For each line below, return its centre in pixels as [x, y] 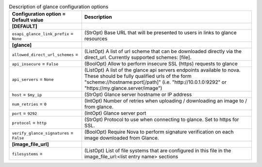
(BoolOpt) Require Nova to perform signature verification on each [159, 132]
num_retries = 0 [29, 104]
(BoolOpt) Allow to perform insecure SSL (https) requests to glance [161, 64]
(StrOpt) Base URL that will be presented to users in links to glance [161, 33]
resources [96, 39]
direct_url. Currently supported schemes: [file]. [138, 57]
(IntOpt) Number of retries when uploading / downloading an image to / [166, 101]
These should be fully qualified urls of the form [138, 76]
